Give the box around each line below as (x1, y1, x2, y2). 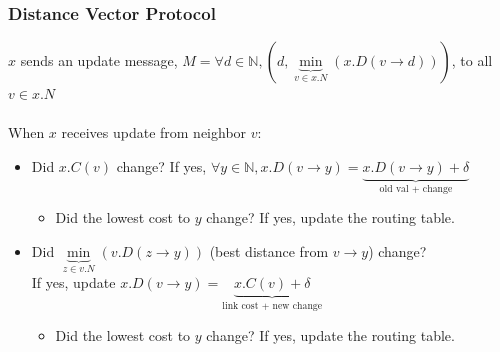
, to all (451, 50, 493, 71)
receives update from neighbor (61, 122, 247, 143)
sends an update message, (20, 50, 178, 71)
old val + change (379, 183, 453, 194)
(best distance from (209, 241, 329, 262)
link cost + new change (222, 301, 323, 312)
